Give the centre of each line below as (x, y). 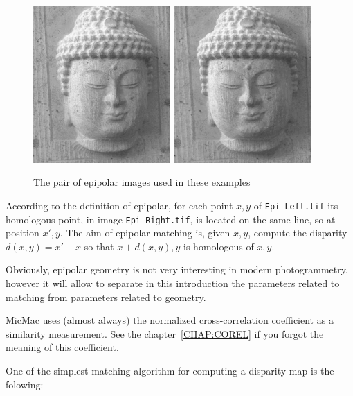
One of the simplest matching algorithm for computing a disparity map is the (170, 371)
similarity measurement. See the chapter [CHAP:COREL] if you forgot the (165, 333)
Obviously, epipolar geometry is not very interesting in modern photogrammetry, (177, 269)
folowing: (25, 384)
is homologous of (219, 246)
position (22, 233)
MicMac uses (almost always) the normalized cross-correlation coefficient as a (170, 320)
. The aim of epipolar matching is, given (145, 233)
